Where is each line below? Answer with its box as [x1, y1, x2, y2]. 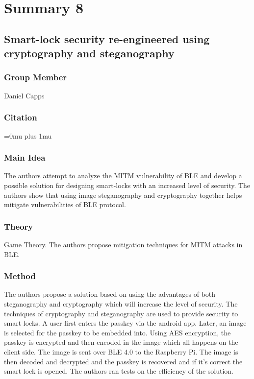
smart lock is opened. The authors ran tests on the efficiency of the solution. [4, 366, 233, 376]
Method [4, 270, 36, 282]
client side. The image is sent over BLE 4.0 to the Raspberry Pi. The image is [4, 346, 238, 356]
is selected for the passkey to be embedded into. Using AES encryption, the [4, 327, 231, 337]
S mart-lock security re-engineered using [4, 31, 210, 46]
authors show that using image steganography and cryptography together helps [4, 189, 242, 200]
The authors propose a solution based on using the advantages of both [4, 289, 216, 299]
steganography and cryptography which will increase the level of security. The [4, 298, 238, 308]
